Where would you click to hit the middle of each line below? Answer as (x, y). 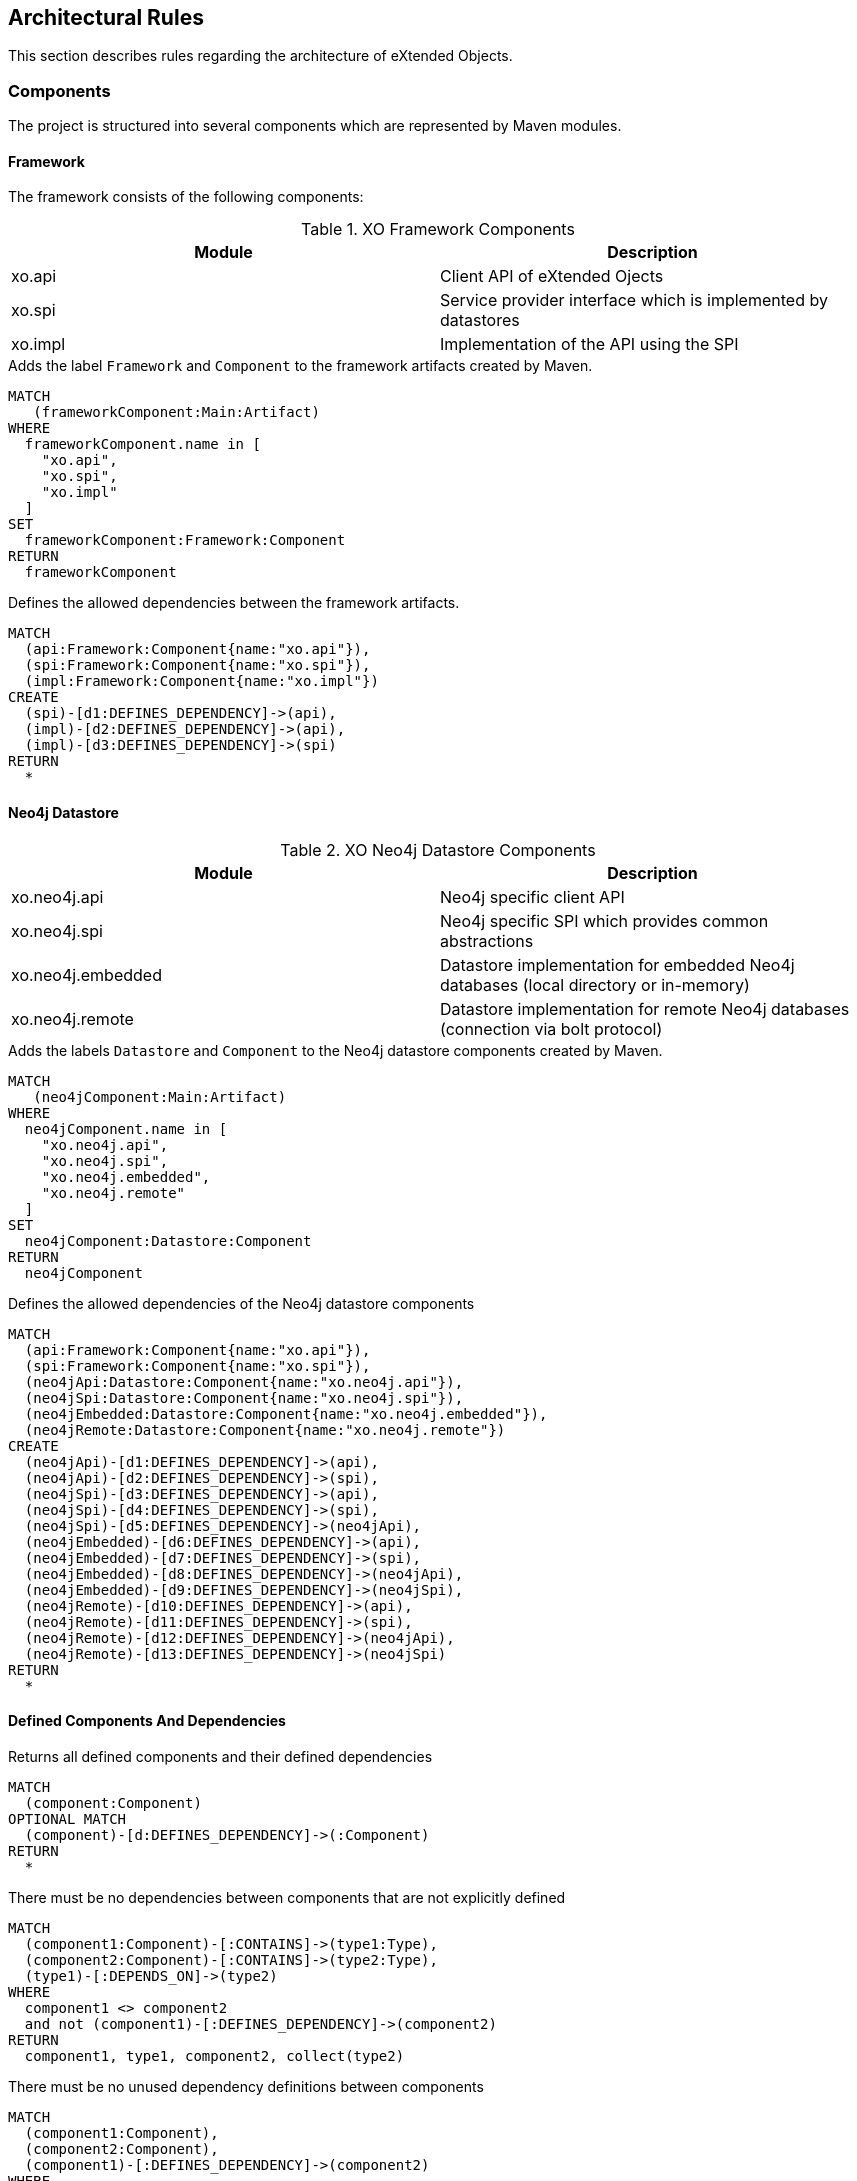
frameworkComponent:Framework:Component (185, 540)
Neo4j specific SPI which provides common (604, 920)
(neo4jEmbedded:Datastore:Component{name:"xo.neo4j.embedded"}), (286, 1413)
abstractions (487, 940)
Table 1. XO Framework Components (438, 229)
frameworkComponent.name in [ (142, 444)
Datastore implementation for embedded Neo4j (617, 964)
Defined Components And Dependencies (147, 1721)
